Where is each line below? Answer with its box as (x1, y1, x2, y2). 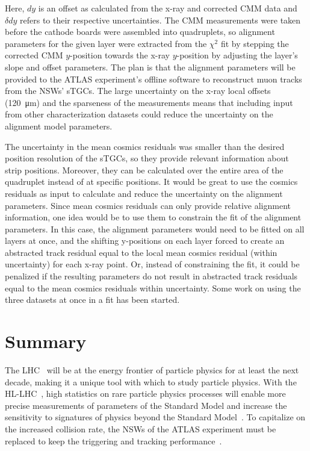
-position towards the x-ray (70, 49, 170, 61)
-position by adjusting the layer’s (176, 49, 298, 61)
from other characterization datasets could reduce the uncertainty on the (5, 108, 273, 120)
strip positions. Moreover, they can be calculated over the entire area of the (5, 163, 284, 176)
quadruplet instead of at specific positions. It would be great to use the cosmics (5, 175, 298, 188)
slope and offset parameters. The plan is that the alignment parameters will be (5, 60, 296, 73)
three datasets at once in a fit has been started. (5, 293, 180, 306)
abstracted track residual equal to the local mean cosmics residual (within (5, 246, 277, 258)
